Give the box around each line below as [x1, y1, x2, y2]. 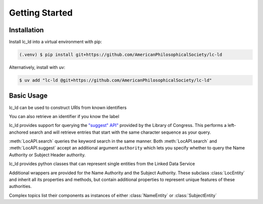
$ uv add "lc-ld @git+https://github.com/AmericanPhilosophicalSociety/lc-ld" [19, 78, 212, 83]
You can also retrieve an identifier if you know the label [9, 113, 119, 119]
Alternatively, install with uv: [9, 64, 65, 70]
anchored [9, 129, 29, 135]
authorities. [9, 184, 32, 189]
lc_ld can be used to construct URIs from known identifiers [9, 104, 127, 110]
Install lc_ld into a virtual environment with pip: [9, 39, 102, 45]
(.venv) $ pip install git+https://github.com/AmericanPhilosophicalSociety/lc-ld [19, 52, 223, 58]
